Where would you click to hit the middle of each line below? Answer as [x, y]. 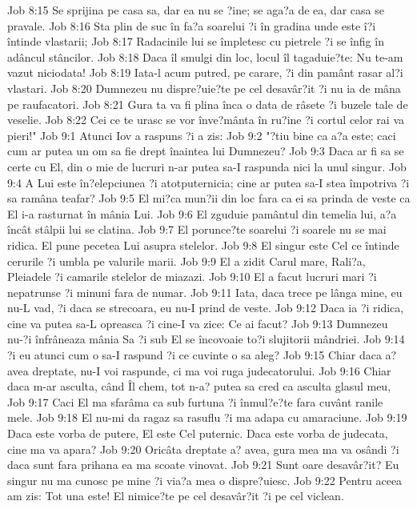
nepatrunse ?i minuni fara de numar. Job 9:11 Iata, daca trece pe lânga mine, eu [205, 292]
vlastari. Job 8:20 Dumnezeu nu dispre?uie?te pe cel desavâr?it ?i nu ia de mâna [204, 88]
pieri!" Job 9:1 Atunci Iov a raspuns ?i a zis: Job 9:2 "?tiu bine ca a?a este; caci [202, 135]
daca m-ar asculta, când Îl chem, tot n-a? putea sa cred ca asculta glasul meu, [199, 386]
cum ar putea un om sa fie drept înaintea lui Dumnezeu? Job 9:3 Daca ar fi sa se [206, 151]
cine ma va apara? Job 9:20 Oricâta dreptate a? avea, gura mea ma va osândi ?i [203, 449]
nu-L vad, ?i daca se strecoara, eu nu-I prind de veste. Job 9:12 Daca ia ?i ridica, [206, 308]
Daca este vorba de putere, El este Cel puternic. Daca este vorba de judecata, [198, 433]
